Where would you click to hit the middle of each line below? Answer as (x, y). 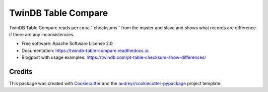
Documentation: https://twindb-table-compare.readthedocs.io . (86, 50)
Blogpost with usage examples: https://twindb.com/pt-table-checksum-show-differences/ (114, 57)
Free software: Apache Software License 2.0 (67, 44)
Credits (21, 71)
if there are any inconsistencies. (42, 34)
